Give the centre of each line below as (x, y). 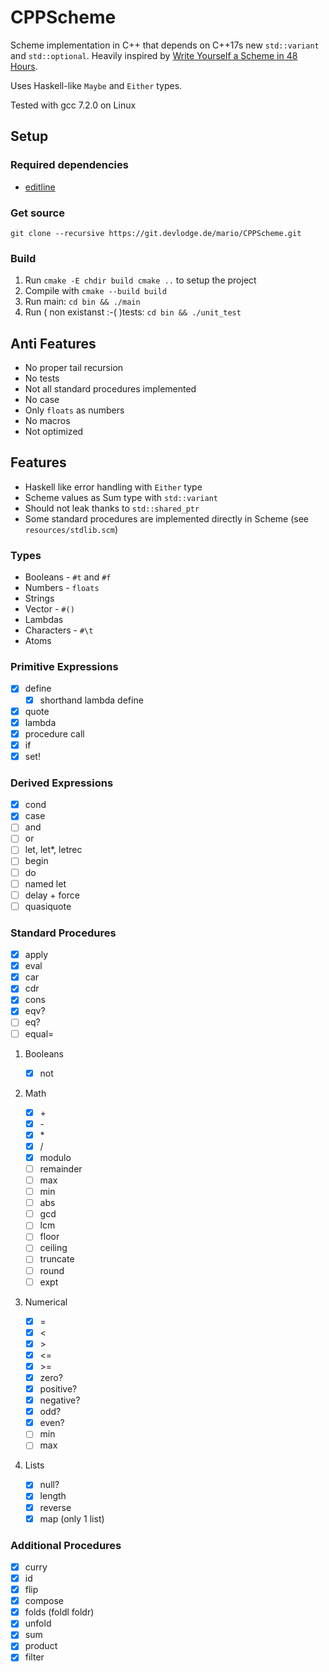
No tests (42, 378)
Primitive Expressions (64, 667)
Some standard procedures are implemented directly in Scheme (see (167, 518)
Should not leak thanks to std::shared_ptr (112, 508)
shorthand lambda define (91, 700)
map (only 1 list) (72, 1518)
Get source (37, 213)
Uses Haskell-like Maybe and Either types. (96, 85)
